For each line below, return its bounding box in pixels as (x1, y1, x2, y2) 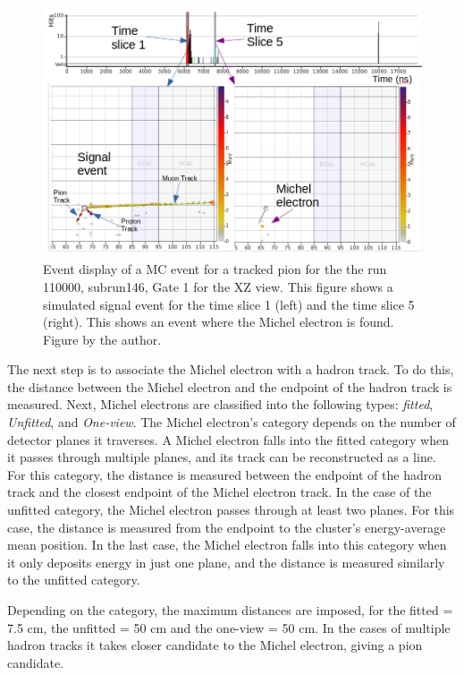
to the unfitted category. (7, 570, 140, 589)
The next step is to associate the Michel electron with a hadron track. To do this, (7, 360, 454, 379)
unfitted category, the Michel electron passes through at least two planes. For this (7, 500, 455, 519)
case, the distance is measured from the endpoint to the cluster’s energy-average (7, 517, 446, 536)
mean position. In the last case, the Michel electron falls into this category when (7, 535, 447, 554)
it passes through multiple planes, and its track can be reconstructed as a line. (7, 448, 436, 466)
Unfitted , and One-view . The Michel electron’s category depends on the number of (7, 413, 456, 431)
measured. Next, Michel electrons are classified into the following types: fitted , (7, 395, 434, 414)
